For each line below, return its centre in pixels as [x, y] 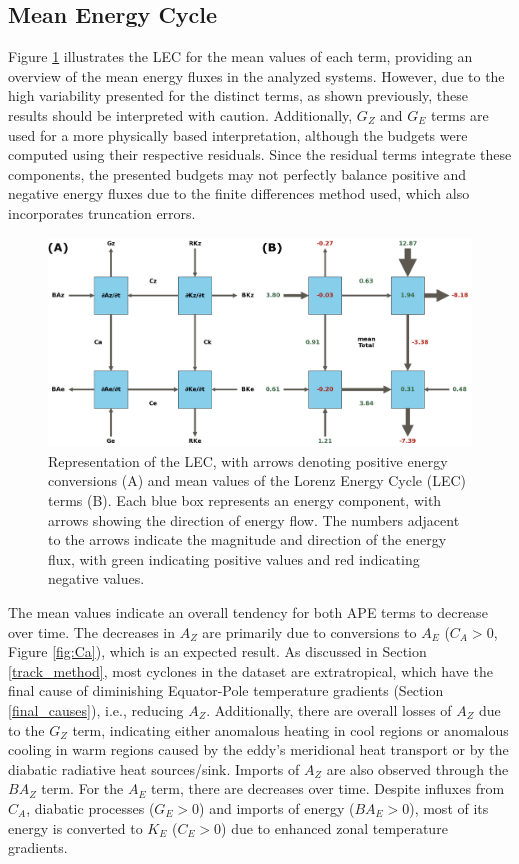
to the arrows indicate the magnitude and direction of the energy [247, 539]
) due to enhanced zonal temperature [334, 827]
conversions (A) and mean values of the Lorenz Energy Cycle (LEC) [257, 480]
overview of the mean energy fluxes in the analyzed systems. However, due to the [256, 75]
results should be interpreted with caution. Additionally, [180, 114]
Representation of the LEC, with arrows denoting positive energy [248, 460]
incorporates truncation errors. [102, 212]
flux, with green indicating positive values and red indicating [234, 558]
